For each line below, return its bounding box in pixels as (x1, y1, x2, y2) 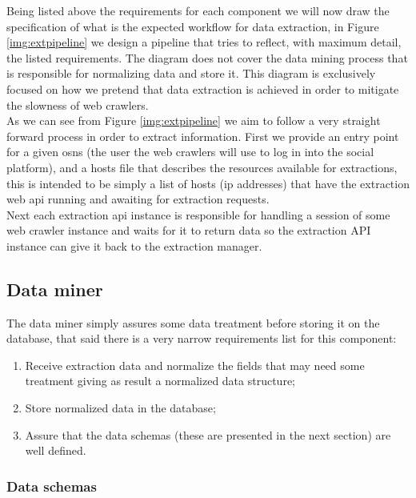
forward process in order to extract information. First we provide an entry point (6, 127, 399, 144)
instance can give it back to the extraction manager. (6, 237, 262, 254)
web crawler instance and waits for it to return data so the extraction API (6, 222, 371, 239)
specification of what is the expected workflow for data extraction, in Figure (6, 18, 379, 34)
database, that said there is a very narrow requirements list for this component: (6, 330, 397, 347)
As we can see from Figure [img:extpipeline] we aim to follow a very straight (6, 112, 381, 129)
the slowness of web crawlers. (6, 96, 149, 113)
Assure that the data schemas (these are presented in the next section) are (25, 426, 391, 443)
